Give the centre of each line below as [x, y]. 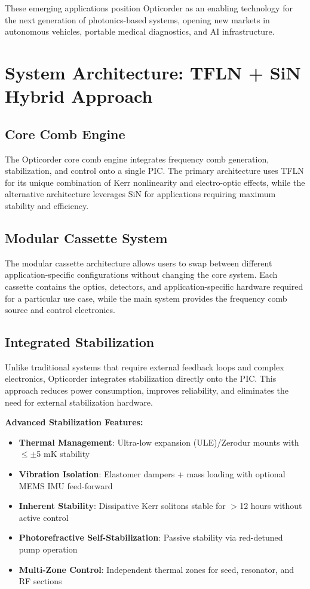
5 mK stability [63, 454]
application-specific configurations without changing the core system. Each [141, 274]
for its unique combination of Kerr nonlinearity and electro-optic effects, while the [155, 182]
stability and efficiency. [47, 205]
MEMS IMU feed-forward [66, 485]
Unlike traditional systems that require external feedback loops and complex [145, 366]
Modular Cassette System [86, 237]
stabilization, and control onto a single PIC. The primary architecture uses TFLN [154, 171]
